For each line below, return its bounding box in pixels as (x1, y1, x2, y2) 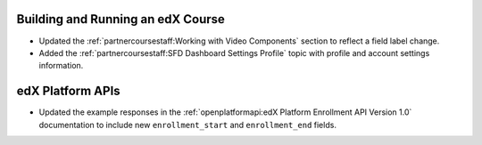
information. (38, 60, 84, 71)
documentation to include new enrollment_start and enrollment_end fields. (38, 119, 337, 130)
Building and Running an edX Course (16, 12, 225, 27)
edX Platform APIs (16, 84, 120, 99)
